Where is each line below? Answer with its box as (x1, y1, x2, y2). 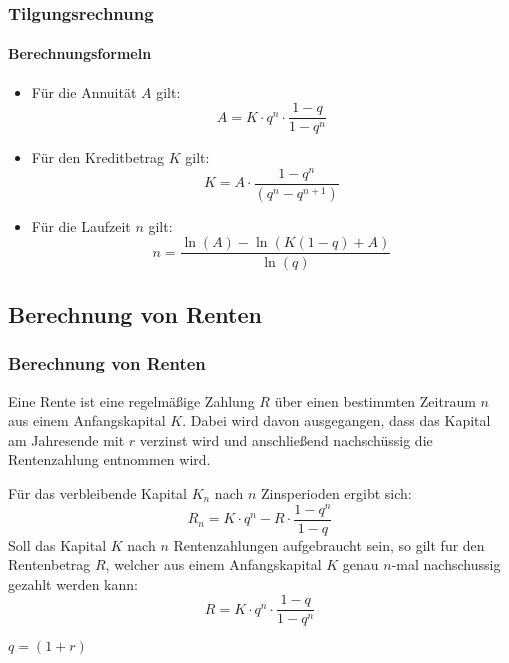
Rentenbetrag (8, 554, 91, 575)
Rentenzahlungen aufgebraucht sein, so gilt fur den (173, 534, 485, 555)
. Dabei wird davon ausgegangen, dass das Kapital (182, 410, 491, 431)
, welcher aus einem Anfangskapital (105, 554, 322, 575)
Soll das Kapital (8, 534, 107, 555)
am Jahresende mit (8, 429, 125, 450)
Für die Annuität (31, 81, 137, 102)
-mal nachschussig (391, 554, 501, 575)
